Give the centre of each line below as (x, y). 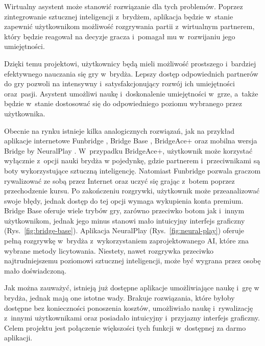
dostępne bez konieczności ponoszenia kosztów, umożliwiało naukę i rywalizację (129, 307)
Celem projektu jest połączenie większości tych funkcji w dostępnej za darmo (125, 327)
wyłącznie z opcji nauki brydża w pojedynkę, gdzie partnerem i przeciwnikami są (132, 160)
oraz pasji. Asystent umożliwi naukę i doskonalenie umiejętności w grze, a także (131, 93)
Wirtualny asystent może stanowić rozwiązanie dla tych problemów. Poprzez (124, 6)
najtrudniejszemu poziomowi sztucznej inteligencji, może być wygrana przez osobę (132, 261)
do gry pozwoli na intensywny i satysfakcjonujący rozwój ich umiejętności (119, 83)
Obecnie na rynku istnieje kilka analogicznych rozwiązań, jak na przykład (119, 130)
